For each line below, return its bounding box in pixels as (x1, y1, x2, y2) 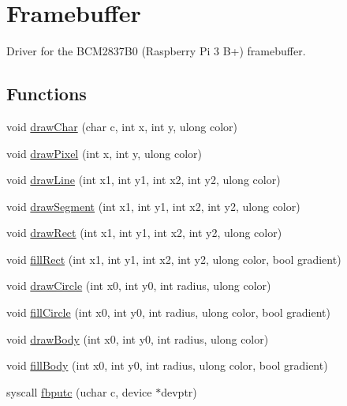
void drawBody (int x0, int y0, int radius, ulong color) (6, 330, 269, 347)
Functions (6, 81, 87, 106)
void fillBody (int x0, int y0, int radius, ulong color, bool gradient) (6, 357, 328, 374)
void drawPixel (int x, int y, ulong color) (6, 145, 203, 161)
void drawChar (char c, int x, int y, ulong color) (6, 118, 238, 134)
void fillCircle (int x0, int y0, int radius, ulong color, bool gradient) (6, 304, 330, 321)
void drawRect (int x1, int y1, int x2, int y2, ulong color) (6, 224, 282, 241)
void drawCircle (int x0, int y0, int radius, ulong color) (6, 277, 271, 294)
